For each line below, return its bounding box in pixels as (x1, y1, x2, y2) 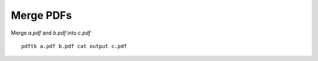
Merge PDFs (11, 9, 72, 22)
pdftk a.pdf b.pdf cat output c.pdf (21, 43, 127, 49)
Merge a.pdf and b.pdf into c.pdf (11, 29, 91, 36)
